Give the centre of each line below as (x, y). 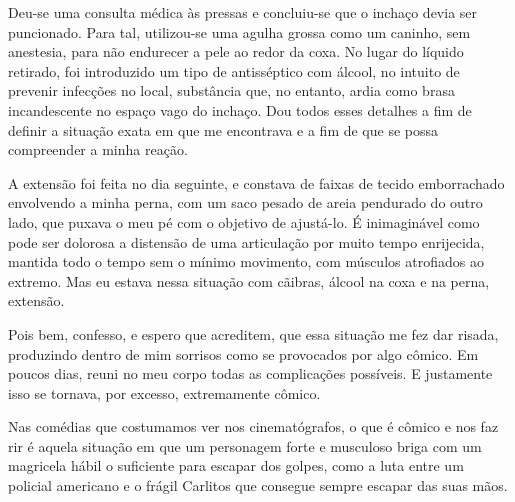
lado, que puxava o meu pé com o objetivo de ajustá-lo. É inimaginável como (244, 221)
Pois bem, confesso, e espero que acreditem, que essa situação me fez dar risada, (253, 333)
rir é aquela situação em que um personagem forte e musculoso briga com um (245, 445)
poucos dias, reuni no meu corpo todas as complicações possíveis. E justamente (250, 373)
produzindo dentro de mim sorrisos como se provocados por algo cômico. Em (243, 353)
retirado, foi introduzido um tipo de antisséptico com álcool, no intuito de (234, 70)
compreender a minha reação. (98, 149)
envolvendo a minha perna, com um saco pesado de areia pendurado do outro (245, 202)
